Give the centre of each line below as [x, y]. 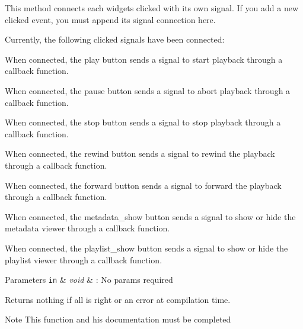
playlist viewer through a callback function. [84, 259]
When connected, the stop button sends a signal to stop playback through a [143, 122]
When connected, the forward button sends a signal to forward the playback [143, 185]
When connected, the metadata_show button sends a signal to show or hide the [150, 216]
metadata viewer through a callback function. [87, 228]
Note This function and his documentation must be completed [118, 319]
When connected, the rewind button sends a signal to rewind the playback [140, 154]
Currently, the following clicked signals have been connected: [115, 39]
